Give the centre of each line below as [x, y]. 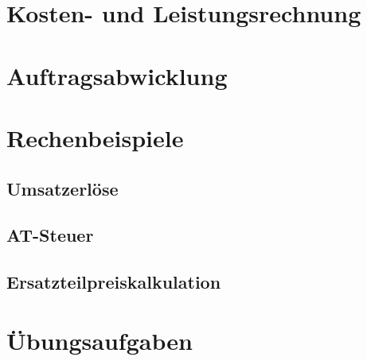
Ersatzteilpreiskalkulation [114, 282]
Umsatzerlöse [62, 188]
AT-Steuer [50, 235]
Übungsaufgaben [100, 340]
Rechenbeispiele [95, 137]
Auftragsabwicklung [117, 75]
